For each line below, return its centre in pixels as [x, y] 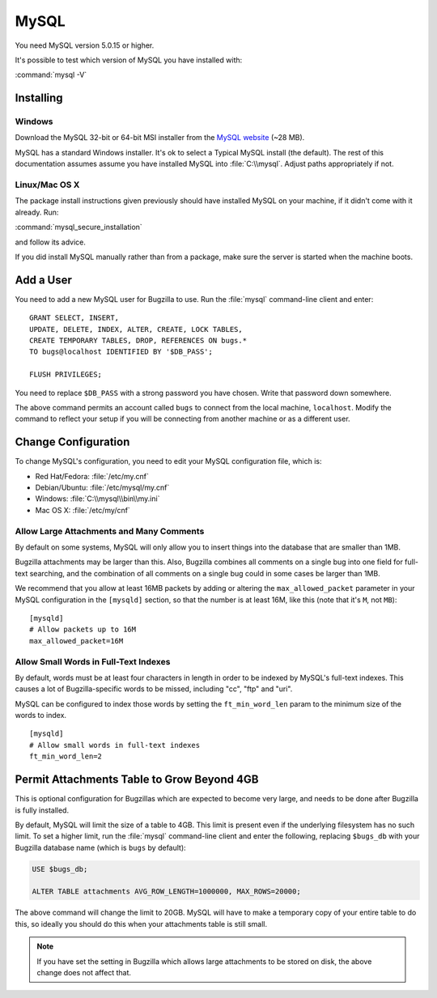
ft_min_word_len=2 [66, 756]
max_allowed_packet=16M [76, 641]
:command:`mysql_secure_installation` [79, 227]
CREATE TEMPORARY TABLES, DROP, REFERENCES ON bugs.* [138, 341]
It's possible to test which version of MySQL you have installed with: [129, 60]
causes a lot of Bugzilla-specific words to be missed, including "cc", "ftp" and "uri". [154, 689]
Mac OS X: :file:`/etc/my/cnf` [83, 510]
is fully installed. [42, 810]
